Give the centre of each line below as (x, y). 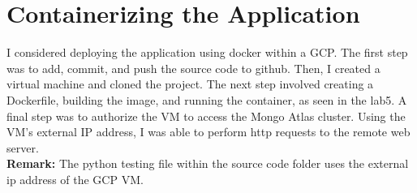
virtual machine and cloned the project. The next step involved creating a (190, 84)
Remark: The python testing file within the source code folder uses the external (208, 163)
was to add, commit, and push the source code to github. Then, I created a (193, 68)
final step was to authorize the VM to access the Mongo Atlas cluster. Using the (206, 116)
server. (23, 147)
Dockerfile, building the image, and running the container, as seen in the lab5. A (207, 99)
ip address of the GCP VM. (75, 179)
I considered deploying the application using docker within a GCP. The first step (207, 52)
